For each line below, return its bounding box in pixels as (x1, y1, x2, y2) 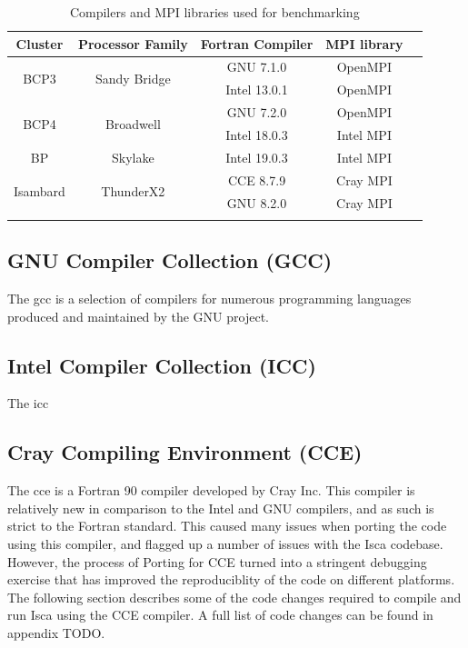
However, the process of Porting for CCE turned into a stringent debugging (7, 552, 427, 571)
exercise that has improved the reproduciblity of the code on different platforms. (7, 570, 455, 589)
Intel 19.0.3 (225, 147, 288, 166)
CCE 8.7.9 (227, 170, 286, 189)
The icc (7, 394, 49, 413)
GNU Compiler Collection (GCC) (7, 246, 333, 274)
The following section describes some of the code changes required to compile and (7, 587, 462, 606)
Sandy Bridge (95, 68, 171, 87)
